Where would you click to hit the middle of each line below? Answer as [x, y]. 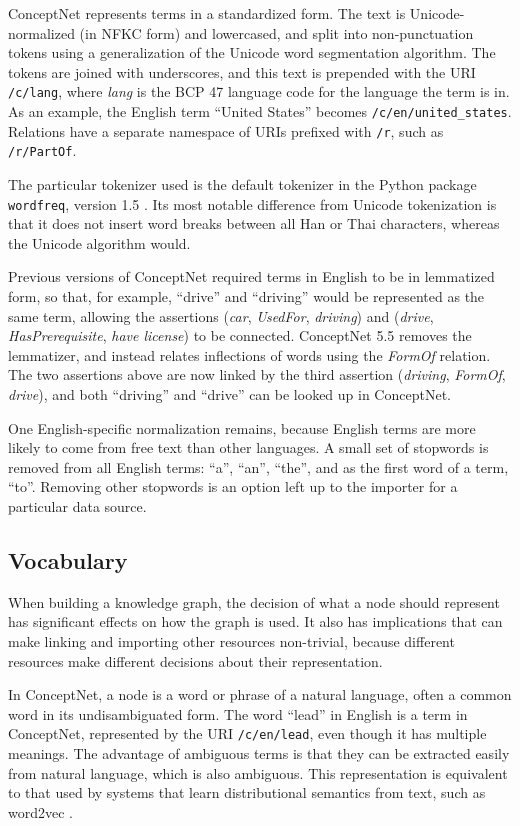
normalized [41, 32]
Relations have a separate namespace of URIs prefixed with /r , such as [226, 130]
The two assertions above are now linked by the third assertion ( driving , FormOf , [257, 374]
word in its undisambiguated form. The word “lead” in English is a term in [238, 713]
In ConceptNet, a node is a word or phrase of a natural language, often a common [260, 694]
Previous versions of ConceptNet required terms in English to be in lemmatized [251, 276]
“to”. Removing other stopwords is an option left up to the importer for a [233, 486]
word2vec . [40, 811]
